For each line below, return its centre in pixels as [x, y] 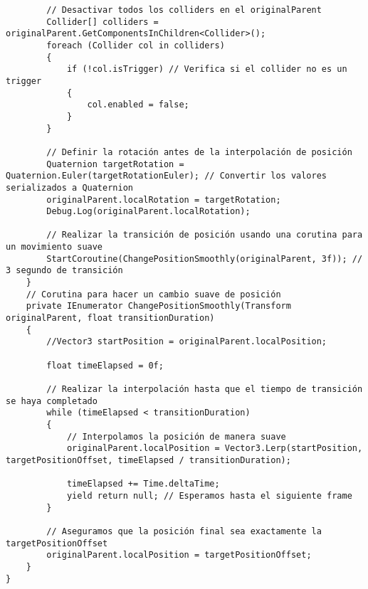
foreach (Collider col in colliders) [136, 45]
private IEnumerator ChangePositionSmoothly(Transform [158, 306]
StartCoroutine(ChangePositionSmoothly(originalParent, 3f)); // [205, 259]
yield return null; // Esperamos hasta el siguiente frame [209, 495]
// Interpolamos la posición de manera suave [176, 436]
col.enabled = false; [138, 105]
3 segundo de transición [64, 271]
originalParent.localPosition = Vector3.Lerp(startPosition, [215, 449]
